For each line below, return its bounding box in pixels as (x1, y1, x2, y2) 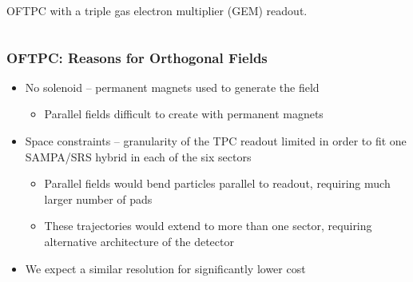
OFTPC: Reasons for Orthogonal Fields (6, 47, 268, 67)
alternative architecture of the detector (44, 232, 234, 249)
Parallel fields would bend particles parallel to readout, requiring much (44, 175, 391, 192)
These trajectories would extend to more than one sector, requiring (44, 217, 372, 234)
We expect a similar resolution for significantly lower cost (25, 260, 306, 276)
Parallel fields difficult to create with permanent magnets (44, 105, 324, 122)
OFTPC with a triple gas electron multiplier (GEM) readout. (6, 2, 308, 18)
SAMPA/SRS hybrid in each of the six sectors (25, 148, 252, 165)
